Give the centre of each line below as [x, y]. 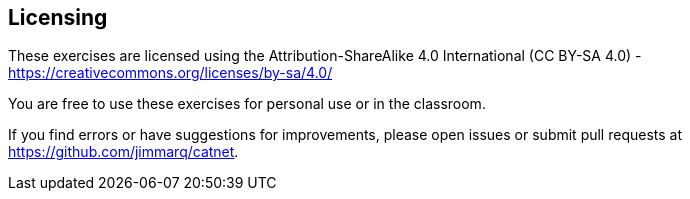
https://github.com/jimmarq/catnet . [123, 152]
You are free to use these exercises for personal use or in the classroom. [247, 104]
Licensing [58, 17]
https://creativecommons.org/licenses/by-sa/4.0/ [170, 73]
